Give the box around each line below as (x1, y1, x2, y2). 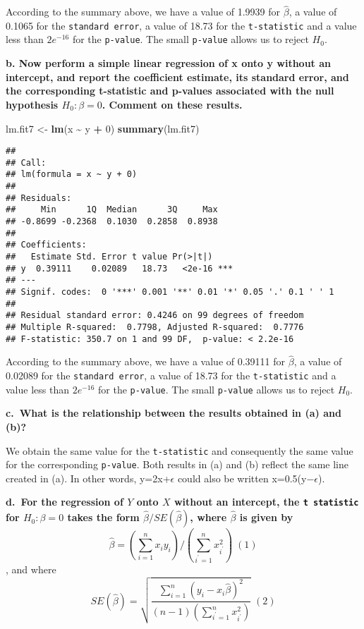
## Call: (6, 157, 47, 168)
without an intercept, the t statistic (174, 494, 359, 509)
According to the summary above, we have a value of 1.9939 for (6, 4, 281, 19)
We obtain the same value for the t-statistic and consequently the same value (6, 443, 353, 458)
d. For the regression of (6, 494, 123, 509)
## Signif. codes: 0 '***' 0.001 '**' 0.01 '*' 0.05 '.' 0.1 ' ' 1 (6, 286, 334, 297)
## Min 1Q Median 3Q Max (6, 204, 218, 215)
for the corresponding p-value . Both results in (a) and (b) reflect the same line (6, 457, 349, 472)
